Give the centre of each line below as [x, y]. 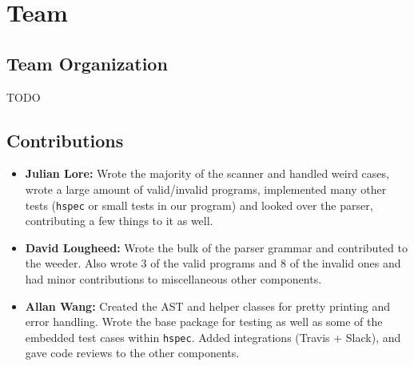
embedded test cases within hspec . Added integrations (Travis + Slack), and [213, 337]
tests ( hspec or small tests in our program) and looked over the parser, [199, 205]
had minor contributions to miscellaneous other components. [173, 279]
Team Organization [87, 63]
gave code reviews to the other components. [132, 353]
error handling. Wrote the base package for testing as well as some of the [204, 322]
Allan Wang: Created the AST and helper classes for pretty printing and [207, 306]
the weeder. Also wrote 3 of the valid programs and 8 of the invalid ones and [213, 263]
